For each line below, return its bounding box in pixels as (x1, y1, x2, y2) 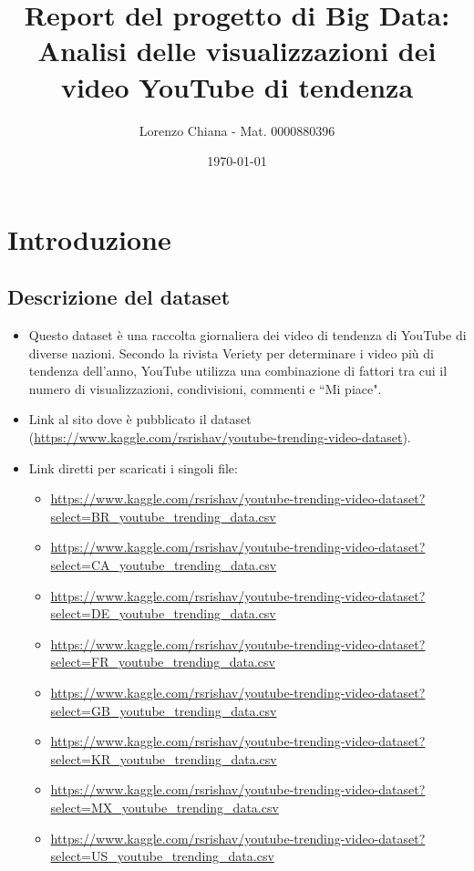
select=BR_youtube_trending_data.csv (50, 506, 276, 525)
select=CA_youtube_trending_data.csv (50, 555, 277, 575)
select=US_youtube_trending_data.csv (50, 846, 274, 866)
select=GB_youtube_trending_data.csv (50, 700, 277, 720)
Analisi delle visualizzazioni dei (37, 32, 437, 69)
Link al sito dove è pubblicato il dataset (28, 410, 252, 429)
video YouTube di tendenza (60, 67, 414, 105)
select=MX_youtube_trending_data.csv (50, 797, 279, 816)
